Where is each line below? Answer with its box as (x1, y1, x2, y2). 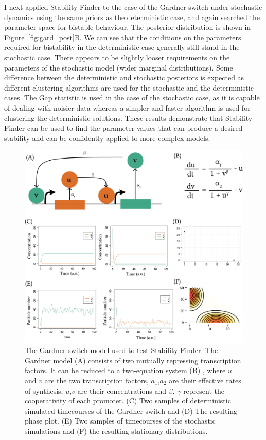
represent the (183, 385, 225, 396)
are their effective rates (169, 375, 241, 385)
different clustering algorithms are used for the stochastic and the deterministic (4, 82, 254, 93)
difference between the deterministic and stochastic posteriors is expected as (4, 72, 244, 83)
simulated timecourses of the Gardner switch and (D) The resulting (25, 405, 238, 416)
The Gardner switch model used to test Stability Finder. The (25, 345, 218, 356)
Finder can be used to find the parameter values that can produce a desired (4, 122, 243, 133)
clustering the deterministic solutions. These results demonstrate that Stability (4, 112, 253, 123)
